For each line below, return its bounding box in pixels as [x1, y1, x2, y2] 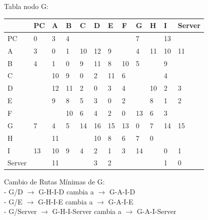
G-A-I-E [108, 196, 133, 206]
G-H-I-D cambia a [38, 186, 94, 197]
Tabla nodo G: [4, 1, 48, 11]
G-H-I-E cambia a [37, 196, 93, 206]
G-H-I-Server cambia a [52, 206, 121, 216]
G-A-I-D [109, 186, 135, 197]
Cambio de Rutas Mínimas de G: [4, 176, 105, 187]
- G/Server [4, 206, 37, 216]
